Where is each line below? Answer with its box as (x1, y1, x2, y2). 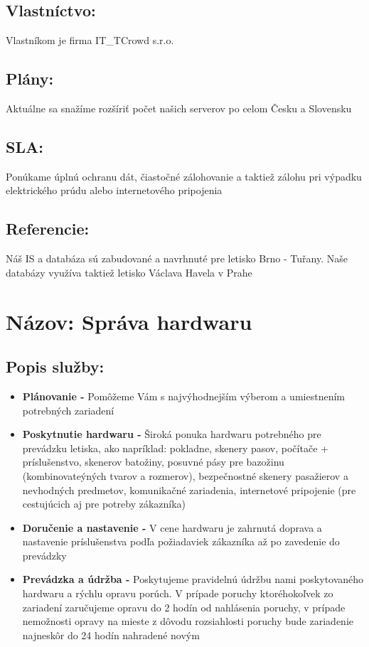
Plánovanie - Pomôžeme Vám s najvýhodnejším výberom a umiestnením (22, 388, 345, 403)
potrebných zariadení (22, 402, 114, 417)
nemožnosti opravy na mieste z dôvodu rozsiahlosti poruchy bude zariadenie (22, 614, 353, 629)
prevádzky (22, 547, 67, 562)
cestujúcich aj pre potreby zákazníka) (22, 496, 186, 511)
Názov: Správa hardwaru (6, 306, 252, 336)
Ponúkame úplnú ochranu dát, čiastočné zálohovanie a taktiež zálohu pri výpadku (6, 169, 362, 183)
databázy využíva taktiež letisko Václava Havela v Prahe (6, 264, 252, 279)
